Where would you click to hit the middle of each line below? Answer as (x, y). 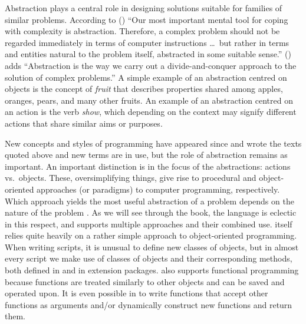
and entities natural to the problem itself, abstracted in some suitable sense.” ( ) (148, 54)
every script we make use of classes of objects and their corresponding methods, (149, 258)
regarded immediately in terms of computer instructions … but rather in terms (147, 42)
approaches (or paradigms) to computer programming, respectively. (158, 189)
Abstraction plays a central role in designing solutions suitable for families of (144, 8)
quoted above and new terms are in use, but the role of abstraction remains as (146, 155)
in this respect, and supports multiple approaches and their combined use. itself (149, 224)
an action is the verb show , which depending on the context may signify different (151, 112)
